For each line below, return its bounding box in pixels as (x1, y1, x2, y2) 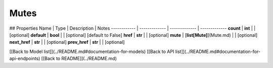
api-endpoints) (9, 55, 40, 61)
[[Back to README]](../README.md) (41, 55, 117, 61)
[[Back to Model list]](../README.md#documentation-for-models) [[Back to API (9, 48, 174, 54)
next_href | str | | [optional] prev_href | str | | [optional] (9, 39, 125, 45)
